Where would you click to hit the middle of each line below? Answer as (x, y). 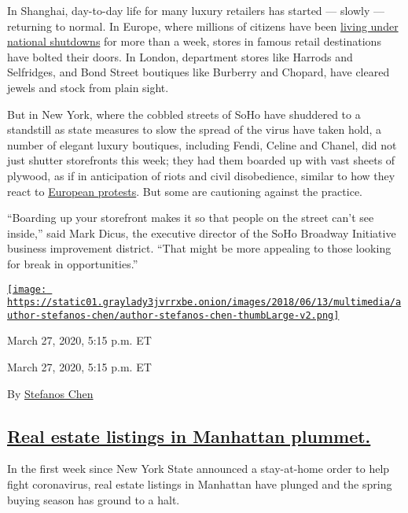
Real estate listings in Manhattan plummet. (189, 435)
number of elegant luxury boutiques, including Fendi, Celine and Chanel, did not (202, 144)
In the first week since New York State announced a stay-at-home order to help (198, 469)
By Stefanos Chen (50, 393)
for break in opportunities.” (73, 263)
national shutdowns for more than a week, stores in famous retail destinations (194, 41)
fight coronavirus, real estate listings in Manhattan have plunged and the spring (200, 484)
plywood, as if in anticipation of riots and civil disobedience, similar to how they (201, 175)
